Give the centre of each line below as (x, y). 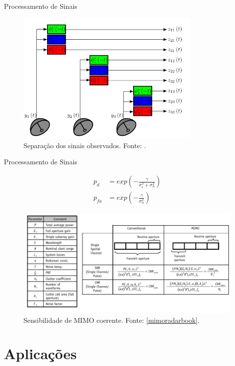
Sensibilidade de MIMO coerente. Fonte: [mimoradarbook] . (112, 320)
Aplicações (40, 353)
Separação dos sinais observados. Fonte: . (85, 145)
